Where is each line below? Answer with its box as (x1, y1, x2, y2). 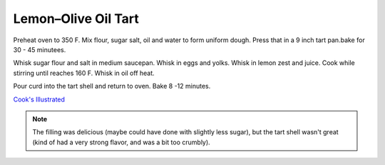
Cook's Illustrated (13, 95, 66, 104)
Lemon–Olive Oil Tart (13, 11, 139, 26)
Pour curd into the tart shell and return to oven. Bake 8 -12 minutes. (13, 82, 211, 91)
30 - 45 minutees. (13, 45, 66, 54)
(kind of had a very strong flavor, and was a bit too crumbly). (32, 138, 210, 146)
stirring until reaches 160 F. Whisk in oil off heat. (13, 69, 155, 77)
